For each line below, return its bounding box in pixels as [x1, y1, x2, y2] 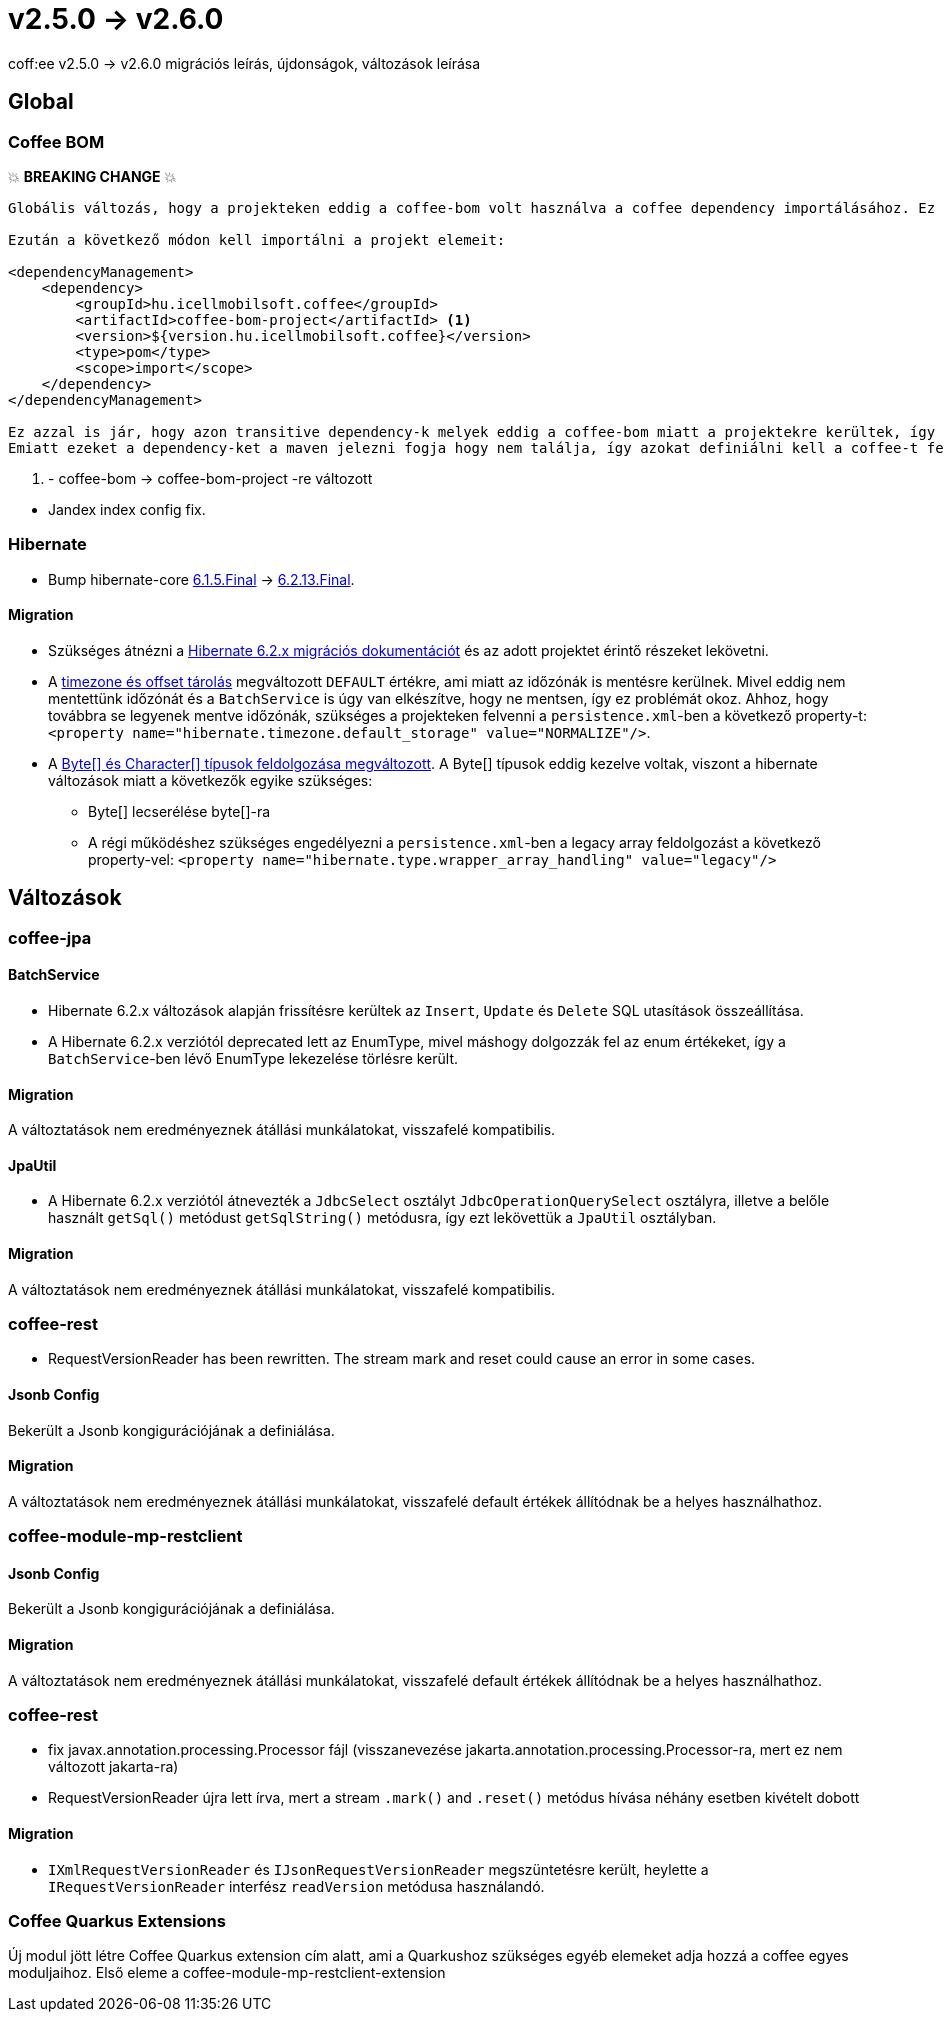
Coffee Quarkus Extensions [8, 1911, 226, 1931]
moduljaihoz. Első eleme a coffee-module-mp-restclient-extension [8, 1964, 446, 1982]
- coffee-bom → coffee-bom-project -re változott [48, 469, 373, 487]
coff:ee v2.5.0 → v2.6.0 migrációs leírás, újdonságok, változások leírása [8, 54, 481, 72]
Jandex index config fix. [48, 500, 206, 518]
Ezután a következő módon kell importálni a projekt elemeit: [8, 231, 506, 248]
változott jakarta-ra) [48, 1758, 179, 1776]
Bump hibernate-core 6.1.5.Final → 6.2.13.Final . [48, 570, 355, 588]
